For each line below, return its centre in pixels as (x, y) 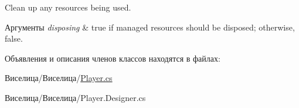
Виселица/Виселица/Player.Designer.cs (75, 97)
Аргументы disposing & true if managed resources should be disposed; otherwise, (150, 27)
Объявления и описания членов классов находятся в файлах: (113, 58)
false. (14, 38)
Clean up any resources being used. (68, 7)
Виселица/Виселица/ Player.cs (59, 78)
